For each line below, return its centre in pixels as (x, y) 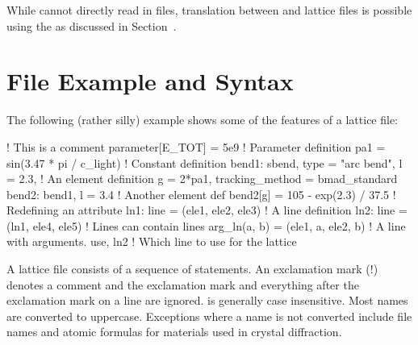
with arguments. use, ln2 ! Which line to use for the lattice (152, 241)
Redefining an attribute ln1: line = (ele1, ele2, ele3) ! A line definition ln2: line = (207, 210)
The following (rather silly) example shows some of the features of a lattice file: (203, 120)
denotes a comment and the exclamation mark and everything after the (183, 284)
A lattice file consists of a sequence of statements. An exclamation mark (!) (192, 269)
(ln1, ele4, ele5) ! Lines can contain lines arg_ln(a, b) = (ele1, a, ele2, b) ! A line (206, 225)
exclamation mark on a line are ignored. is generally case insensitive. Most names (207, 300)
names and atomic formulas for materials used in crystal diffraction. (174, 332)
